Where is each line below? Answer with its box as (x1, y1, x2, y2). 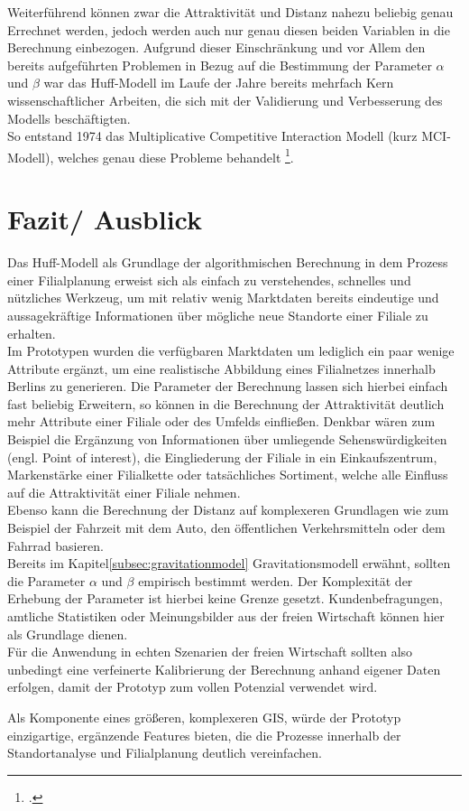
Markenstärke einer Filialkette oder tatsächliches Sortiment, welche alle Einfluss (7, 465, 448, 484)
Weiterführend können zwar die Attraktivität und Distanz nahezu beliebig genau (7, 3, 454, 21)
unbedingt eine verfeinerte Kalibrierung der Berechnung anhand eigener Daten (7, 659, 441, 678)
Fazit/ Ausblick (7, 200, 203, 238)
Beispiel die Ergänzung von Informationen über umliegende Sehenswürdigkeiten (7, 430, 447, 449)
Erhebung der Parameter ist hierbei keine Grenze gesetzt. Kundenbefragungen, (7, 589, 443, 608)
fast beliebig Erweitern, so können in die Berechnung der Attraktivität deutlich (7, 394, 445, 413)
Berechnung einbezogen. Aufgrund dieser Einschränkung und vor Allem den (7, 38, 426, 57)
